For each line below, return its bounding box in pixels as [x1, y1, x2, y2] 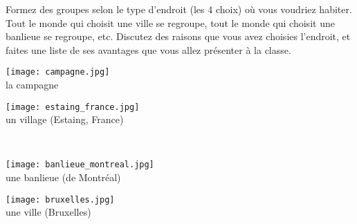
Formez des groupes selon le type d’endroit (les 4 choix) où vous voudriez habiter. [6, 2, 352, 16]
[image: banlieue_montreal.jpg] [6, 160, 154, 170]
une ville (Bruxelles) [6, 205, 91, 219]
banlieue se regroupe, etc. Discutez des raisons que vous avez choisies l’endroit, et [6, 29, 351, 44]
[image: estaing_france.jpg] [6, 102, 140, 112]
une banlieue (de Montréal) [6, 170, 121, 185]
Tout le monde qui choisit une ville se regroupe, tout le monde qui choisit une [6, 15, 335, 30]
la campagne [6, 77, 59, 92]
